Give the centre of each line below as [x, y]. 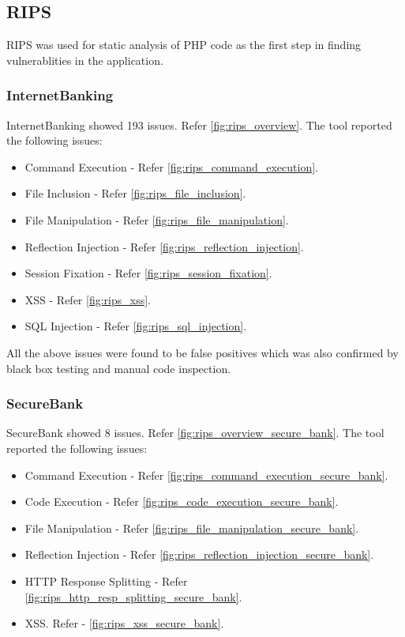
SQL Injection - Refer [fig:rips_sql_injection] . [136, 326]
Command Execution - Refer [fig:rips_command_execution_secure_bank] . [206, 475]
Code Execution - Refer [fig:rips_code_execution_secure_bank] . [182, 501]
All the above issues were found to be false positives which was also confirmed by [202, 352]
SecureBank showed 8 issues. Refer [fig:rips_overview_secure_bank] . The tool [195, 433]
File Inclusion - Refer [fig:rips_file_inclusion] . [135, 193]
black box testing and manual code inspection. [119, 368]
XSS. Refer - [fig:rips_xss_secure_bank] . [124, 623]
